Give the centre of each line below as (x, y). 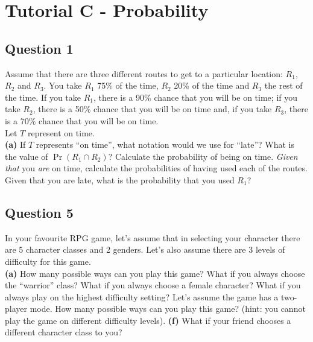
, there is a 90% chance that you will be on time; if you (195, 97)
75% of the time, (128, 85)
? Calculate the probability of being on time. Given (203, 156)
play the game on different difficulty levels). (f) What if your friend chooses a (148, 320)
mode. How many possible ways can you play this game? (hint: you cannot (168, 309)
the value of (27, 156)
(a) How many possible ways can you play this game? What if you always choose (155, 273)
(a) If (15, 144)
